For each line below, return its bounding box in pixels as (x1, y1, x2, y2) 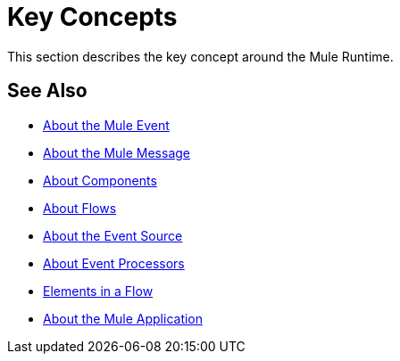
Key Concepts (7, 2, 178, 32)
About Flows (43, 200, 117, 216)
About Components (43, 172, 157, 188)
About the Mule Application (43, 310, 204, 326)
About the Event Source (43, 227, 183, 243)
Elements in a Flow (43, 283, 154, 299)
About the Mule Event (43, 117, 170, 133)
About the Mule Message (43, 144, 190, 160)
